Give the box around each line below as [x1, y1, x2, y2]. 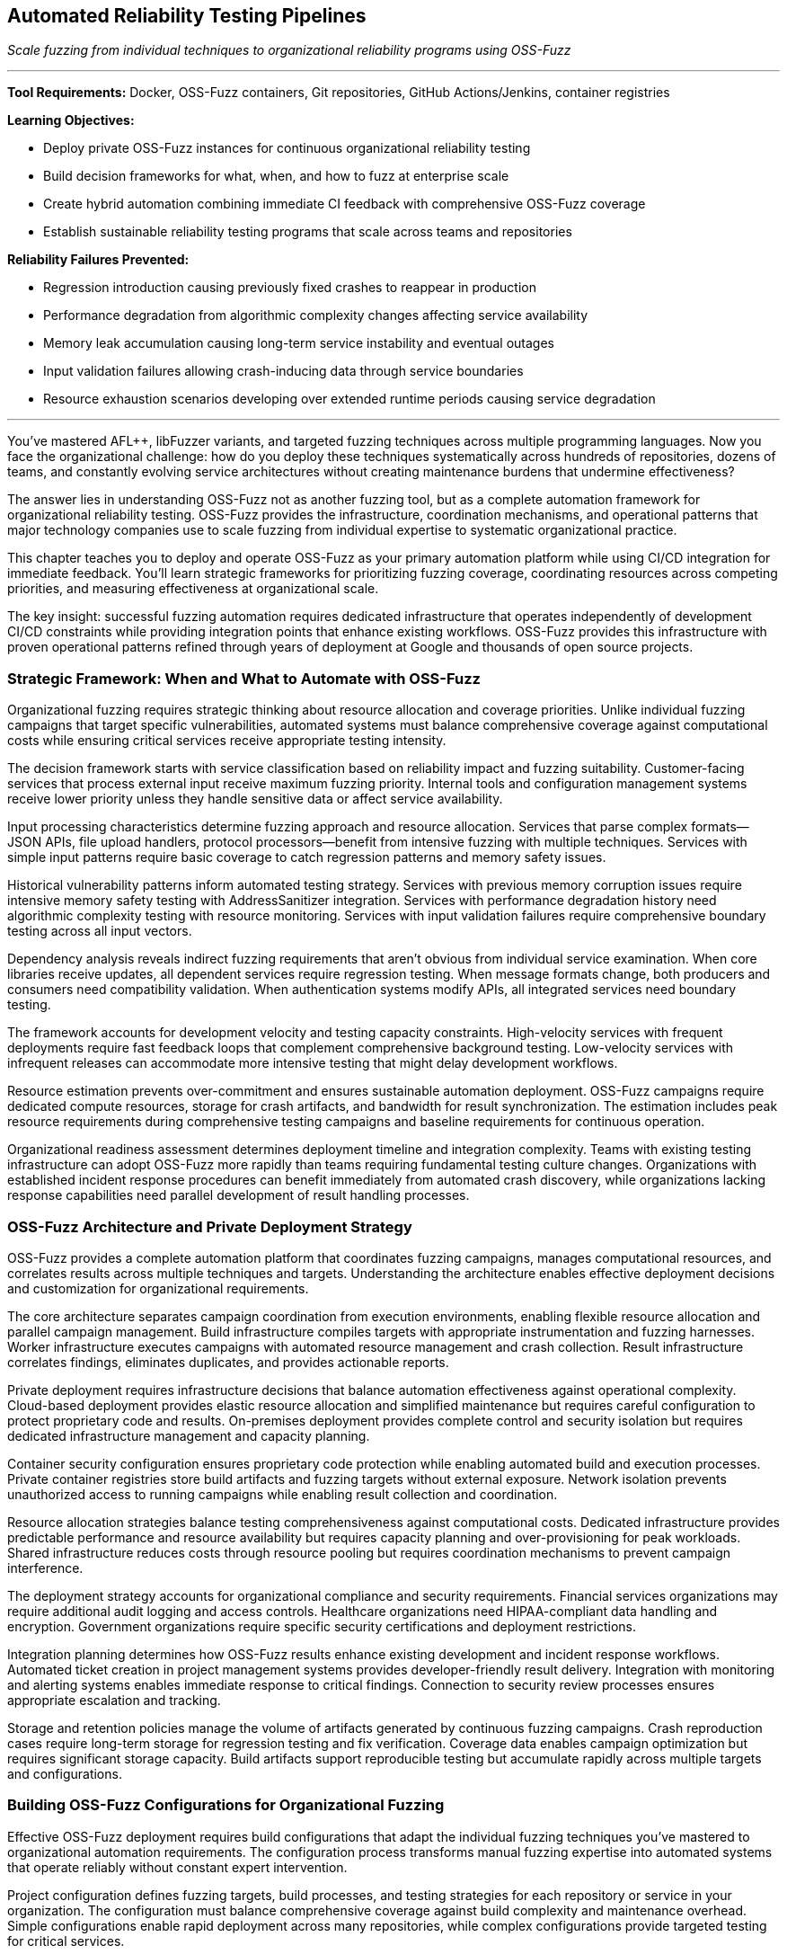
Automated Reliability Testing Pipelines [7, 4, 367, 27]
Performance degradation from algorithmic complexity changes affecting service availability [43, 307, 588, 324]
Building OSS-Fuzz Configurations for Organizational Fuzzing [7, 1796, 445, 1815]
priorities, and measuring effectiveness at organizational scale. [7, 581, 379, 597]
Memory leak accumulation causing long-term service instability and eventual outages [43, 335, 554, 351]
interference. [7, 1559, 84, 1576]
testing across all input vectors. [7, 923, 192, 939]
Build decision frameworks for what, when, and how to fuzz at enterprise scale [43, 168, 509, 184]
